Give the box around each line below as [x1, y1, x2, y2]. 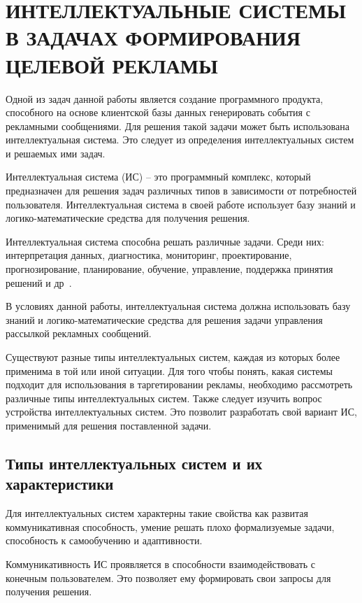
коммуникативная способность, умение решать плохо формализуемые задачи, [6, 519, 335, 534]
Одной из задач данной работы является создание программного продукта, [6, 91, 324, 106]
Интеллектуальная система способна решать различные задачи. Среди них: [6, 234, 324, 248]
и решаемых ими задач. [6, 146, 106, 160]
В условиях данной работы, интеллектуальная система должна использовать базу [6, 299, 351, 313]
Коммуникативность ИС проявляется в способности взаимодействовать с [6, 556, 316, 571]
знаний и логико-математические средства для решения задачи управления [6, 312, 323, 327]
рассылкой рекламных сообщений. [6, 326, 152, 341]
